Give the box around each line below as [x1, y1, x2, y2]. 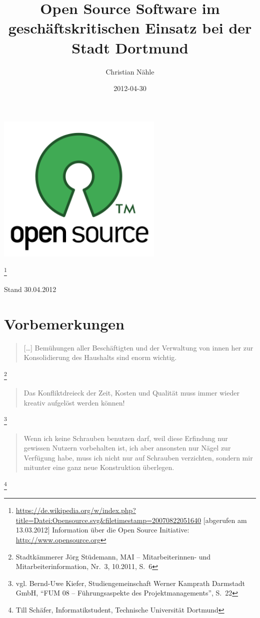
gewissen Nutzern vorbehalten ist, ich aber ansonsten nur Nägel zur [23, 442, 231, 453]
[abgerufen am [203, 514, 247, 525]
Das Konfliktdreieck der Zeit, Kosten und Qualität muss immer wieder [23, 387, 239, 398]
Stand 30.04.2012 [4, 284, 56, 294]
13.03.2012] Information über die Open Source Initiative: [15, 524, 189, 535]
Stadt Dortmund [71, 37, 188, 57]
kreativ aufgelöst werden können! [23, 397, 125, 407]
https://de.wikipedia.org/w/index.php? [15, 505, 136, 515]
